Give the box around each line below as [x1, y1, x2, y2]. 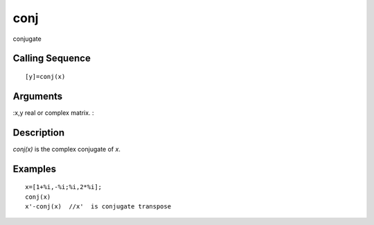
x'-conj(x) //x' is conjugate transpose [25, 202, 172, 210]
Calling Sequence [12, 53, 91, 64]
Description [12, 127, 65, 138]
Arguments [12, 90, 63, 102]
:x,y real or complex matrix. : [12, 108, 94, 117]
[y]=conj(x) [25, 73, 66, 80]
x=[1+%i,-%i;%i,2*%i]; [25, 183, 103, 191]
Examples [12, 163, 57, 174]
